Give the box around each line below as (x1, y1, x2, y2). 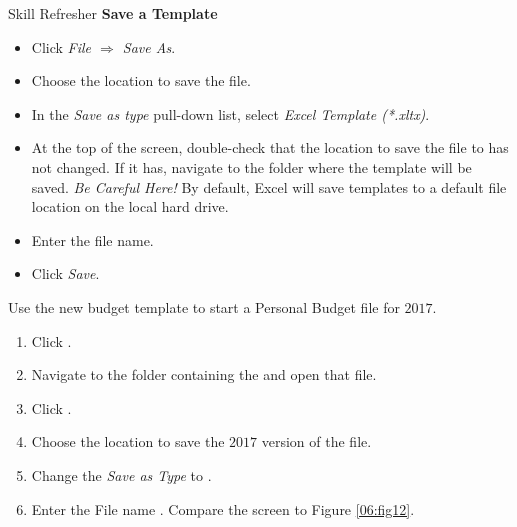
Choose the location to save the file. (31, 70, 251, 91)
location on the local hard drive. (31, 196, 229, 217)
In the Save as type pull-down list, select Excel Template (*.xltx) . (31, 103, 430, 124)
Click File (31, 36, 92, 57)
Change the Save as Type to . (31, 464, 212, 485)
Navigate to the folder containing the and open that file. (31, 364, 377, 385)
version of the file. (261, 431, 372, 452)
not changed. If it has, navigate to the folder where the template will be (31, 156, 472, 177)
